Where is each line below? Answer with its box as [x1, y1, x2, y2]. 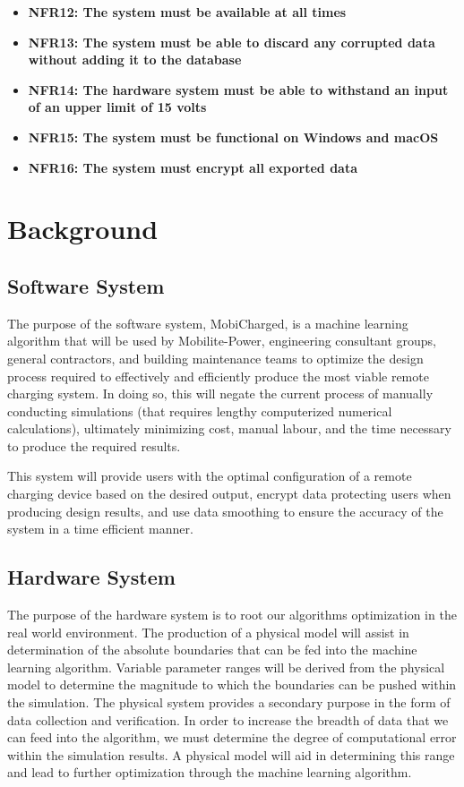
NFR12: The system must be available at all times [28, 3, 347, 21]
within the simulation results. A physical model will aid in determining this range [7, 745, 455, 764]
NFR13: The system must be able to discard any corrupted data [28, 32, 435, 51]
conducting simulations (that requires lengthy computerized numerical [7, 401, 392, 420]
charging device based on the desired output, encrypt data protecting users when [7, 484, 451, 503]
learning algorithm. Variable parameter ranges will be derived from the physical [7, 657, 445, 676]
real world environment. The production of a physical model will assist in [7, 622, 409, 641]
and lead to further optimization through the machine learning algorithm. [7, 763, 412, 782]
